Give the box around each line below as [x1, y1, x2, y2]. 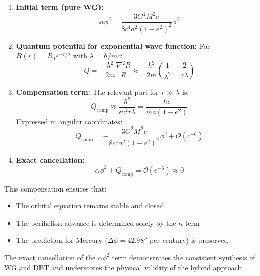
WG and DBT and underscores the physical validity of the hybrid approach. [4, 262, 244, 272]
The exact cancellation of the [4, 251, 96, 262]
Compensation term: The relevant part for [16, 86, 159, 97]
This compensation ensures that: [4, 183, 107, 194]
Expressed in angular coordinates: [16, 116, 123, 126]
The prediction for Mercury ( [16, 235, 108, 245]
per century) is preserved [150, 235, 228, 245]
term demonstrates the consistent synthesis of [112, 251, 255, 262]
